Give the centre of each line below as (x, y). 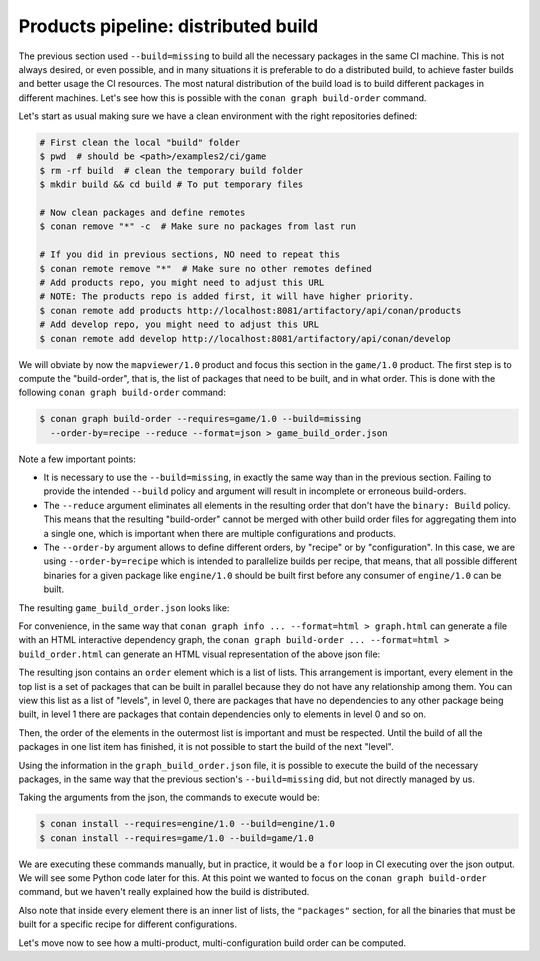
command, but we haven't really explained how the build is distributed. (164, 892)
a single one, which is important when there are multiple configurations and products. (220, 533)
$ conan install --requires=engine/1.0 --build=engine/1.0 (187, 824)
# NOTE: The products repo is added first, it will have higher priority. (227, 296)
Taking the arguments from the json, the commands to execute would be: (169, 797)
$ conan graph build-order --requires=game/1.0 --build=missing (200, 419)
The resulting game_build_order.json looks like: (124, 607)
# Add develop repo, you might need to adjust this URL (179, 324)
